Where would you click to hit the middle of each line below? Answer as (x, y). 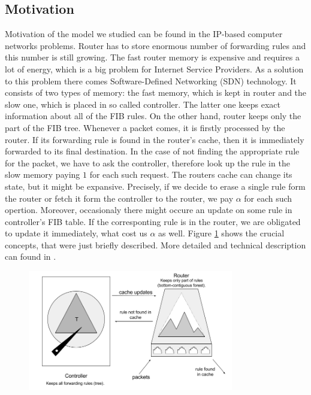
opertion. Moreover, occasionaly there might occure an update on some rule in (149, 210)
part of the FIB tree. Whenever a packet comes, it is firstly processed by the (145, 127)
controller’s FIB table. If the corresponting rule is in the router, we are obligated (153, 221)
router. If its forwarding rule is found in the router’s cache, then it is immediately (155, 139)
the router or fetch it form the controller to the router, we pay (119, 198)
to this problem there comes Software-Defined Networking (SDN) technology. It (151, 80)
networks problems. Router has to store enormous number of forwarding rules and (155, 45)
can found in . (31, 256)
